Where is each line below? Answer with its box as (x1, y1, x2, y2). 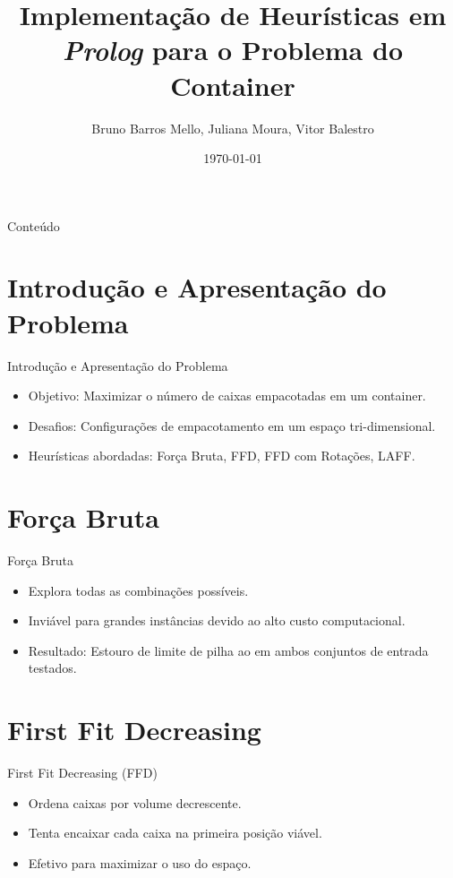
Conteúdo (7, 216, 60, 235)
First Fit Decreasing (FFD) (7, 763, 158, 782)
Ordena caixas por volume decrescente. (28, 793, 242, 812)
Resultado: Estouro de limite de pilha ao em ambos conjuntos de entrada (28, 641, 429, 659)
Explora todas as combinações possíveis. (28, 581, 249, 599)
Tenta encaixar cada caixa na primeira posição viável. (28, 823, 322, 842)
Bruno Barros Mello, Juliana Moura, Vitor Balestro (91, 118, 374, 137)
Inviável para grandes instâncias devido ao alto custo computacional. (28, 611, 406, 630)
